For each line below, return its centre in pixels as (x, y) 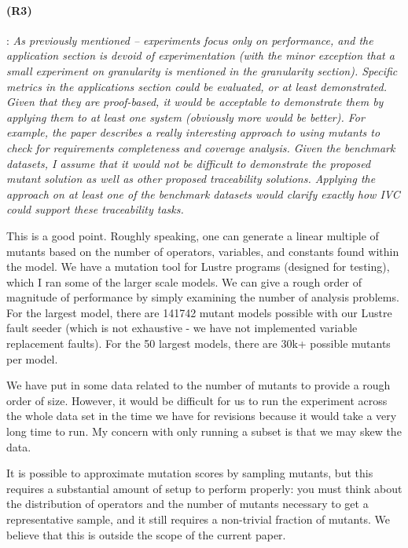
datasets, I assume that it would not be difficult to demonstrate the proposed (189, 163)
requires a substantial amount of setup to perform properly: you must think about (204, 488)
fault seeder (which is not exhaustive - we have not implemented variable (182, 328)
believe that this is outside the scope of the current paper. (146, 534)
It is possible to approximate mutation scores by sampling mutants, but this (190, 473)
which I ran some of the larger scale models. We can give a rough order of (184, 281)
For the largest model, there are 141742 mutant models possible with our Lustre (199, 312)
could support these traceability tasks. (95, 209)
